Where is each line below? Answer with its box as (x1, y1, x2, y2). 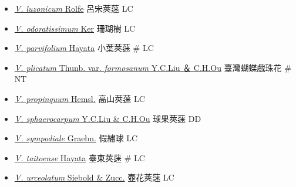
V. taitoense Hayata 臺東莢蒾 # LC (14, 151, 145, 164)
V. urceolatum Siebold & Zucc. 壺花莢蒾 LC (14, 171, 174, 183)
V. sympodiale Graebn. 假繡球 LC (14, 132, 138, 144)
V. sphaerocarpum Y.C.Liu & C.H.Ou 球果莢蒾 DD (14, 112, 201, 124)
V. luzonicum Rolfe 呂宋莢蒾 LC (14, 2, 133, 14)
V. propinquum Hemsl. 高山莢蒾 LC (14, 92, 145, 104)
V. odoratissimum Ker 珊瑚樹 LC (14, 22, 136, 34)
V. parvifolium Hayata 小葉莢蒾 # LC (14, 42, 154, 54)
